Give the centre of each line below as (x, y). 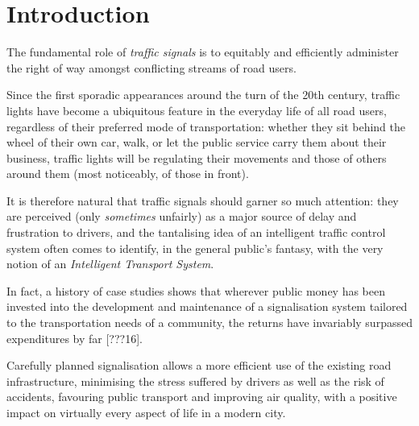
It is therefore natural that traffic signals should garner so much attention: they (203, 200)
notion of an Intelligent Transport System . (110, 264)
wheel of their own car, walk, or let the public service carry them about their (197, 142)
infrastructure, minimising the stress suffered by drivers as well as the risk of (195, 381)
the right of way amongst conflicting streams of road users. (151, 67)
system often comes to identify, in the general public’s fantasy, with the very (195, 248)
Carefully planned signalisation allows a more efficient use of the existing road (199, 365)
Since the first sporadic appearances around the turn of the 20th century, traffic (203, 95)
